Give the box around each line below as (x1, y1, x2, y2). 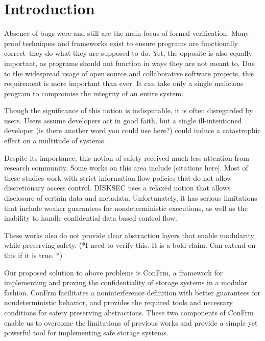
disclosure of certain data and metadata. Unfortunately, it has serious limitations (4, 193, 257, 203)
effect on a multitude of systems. (4, 135, 106, 146)
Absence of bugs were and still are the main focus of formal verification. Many (4, 28, 249, 38)
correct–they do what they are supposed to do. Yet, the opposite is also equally (4, 48, 252, 58)
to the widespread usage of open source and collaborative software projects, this (4, 68, 254, 78)
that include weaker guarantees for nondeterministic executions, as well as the (4, 202, 248, 213)
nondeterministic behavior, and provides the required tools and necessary (4, 297, 233, 308)
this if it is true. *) (4, 250, 63, 260)
